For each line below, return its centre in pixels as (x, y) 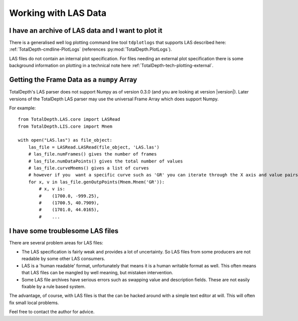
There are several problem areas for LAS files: (56, 242)
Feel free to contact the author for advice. (52, 312)
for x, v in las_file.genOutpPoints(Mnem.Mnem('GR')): (96, 182)
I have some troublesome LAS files (64, 231)
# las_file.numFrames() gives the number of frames (92, 154)
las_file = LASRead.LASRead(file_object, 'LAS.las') (94, 147)
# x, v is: (52, 189)
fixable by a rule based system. (54, 287)
